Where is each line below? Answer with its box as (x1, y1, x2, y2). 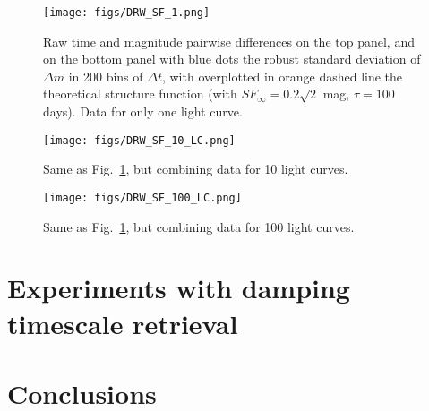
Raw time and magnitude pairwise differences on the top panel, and (43, 31, 415, 50)
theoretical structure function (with (43, 84, 237, 103)
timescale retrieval (7, 304, 238, 341)
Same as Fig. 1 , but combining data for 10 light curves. (43, 159, 348, 178)
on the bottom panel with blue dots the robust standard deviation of (43, 49, 421, 68)
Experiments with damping (7, 270, 350, 306)
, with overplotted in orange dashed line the (161, 66, 403, 85)
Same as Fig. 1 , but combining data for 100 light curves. (43, 217, 355, 235)
